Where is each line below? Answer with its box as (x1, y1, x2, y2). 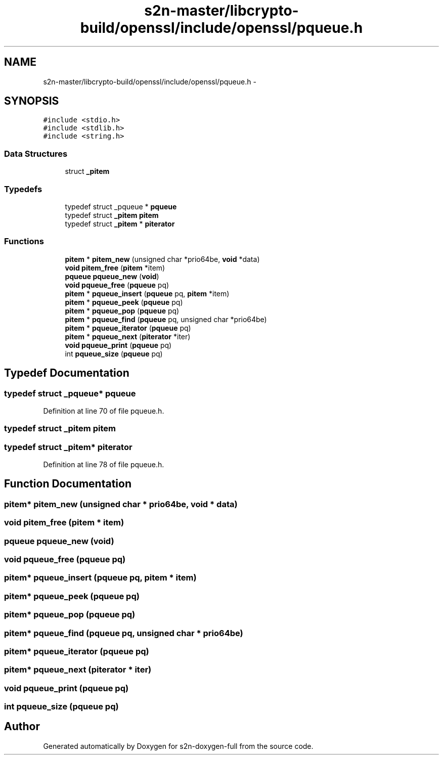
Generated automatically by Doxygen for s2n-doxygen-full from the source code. (43, 741, 314, 750)
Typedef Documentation (4, 367, 129, 380)
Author (4, 720, 40, 733)
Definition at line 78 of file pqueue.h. (43, 460, 164, 469)
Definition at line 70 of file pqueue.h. (43, 406, 164, 415)
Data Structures (4, 148, 68, 159)
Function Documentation (4, 477, 131, 490)
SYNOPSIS (4, 95, 59, 108)
